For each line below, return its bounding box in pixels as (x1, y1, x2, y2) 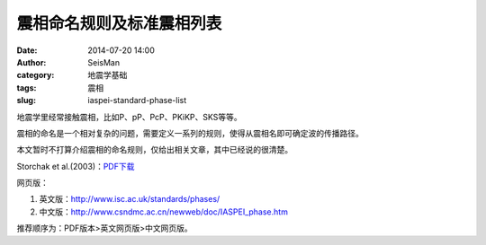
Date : (16, 45, 38, 56)
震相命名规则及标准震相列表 (16, 13, 222, 33)
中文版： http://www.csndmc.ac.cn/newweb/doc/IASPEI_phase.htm (39, 206, 288, 217)
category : (16, 70, 55, 81)
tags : (16, 82, 37, 93)
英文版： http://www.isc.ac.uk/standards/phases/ (39, 194, 220, 205)
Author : (16, 57, 47, 67)
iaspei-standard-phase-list (87, 95, 187, 106)
